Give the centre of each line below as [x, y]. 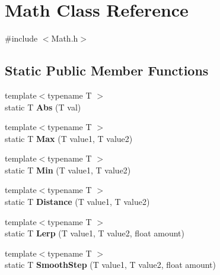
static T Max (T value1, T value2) [69, 138]
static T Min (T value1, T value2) [68, 170]
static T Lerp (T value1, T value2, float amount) [95, 233]
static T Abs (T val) [43, 107]
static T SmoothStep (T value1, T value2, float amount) [110, 265]
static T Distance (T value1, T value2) [77, 202]
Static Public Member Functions [107, 70]
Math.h [65, 38]
